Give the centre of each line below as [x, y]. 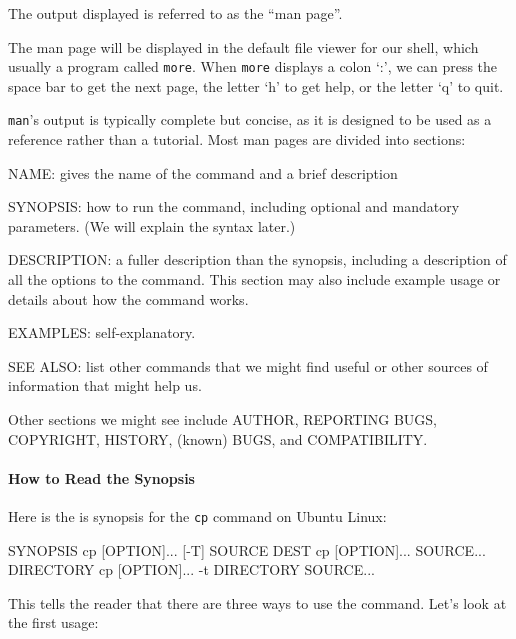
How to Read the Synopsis [101, 477]
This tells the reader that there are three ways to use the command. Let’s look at [257, 602]
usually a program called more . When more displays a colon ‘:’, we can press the [253, 66]
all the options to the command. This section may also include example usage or [254, 279]
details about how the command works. [128, 298]
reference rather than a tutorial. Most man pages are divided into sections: [237, 139]
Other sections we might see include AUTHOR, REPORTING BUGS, [222, 419]
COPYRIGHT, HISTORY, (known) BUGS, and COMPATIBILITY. [218, 438]
